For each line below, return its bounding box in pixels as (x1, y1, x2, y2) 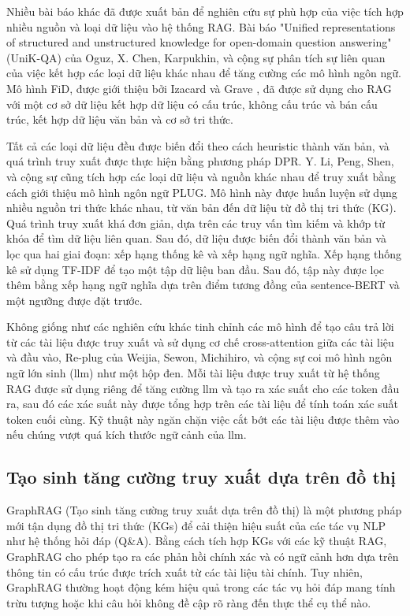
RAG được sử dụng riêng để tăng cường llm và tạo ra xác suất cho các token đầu (6, 380, 400, 396)
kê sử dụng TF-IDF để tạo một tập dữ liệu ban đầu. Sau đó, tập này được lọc (6, 261, 385, 277)
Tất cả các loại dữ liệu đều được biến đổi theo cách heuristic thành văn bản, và (6, 137, 389, 154)
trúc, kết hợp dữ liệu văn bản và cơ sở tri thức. (6, 111, 233, 128)
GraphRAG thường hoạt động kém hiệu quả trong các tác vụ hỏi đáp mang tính (6, 579, 396, 596)
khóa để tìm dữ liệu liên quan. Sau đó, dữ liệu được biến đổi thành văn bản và (6, 230, 386, 247)
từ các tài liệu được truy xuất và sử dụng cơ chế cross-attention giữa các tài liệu (6, 333, 394, 350)
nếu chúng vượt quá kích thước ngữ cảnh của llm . (6, 426, 247, 443)
